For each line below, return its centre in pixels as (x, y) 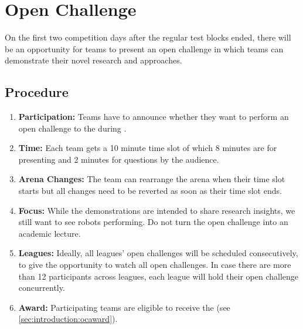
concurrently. (42, 288)
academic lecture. (50, 233)
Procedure (37, 92)
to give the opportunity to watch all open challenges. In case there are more (155, 265)
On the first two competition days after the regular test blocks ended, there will (148, 37)
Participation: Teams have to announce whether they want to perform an (154, 117)
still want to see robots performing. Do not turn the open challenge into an (153, 222)
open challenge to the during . (72, 128)
